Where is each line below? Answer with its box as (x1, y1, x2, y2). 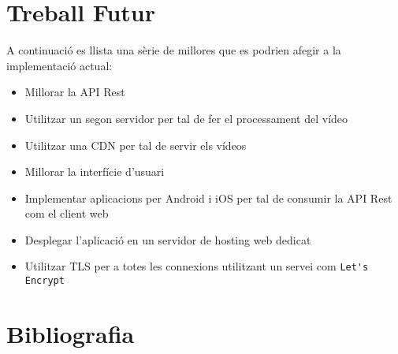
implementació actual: (6, 57, 113, 73)
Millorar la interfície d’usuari (24, 163, 165, 180)
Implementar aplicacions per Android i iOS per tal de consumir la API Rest (24, 189, 392, 206)
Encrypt (24, 275, 65, 287)
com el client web (24, 205, 109, 222)
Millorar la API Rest (24, 84, 125, 100)
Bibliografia (6, 317, 135, 349)
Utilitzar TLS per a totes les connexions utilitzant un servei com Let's (24, 258, 369, 274)
